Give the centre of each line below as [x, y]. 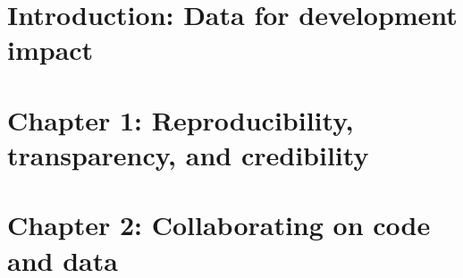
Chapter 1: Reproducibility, [181, 119]
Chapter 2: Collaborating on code [219, 225]
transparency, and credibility [188, 154]
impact [51, 50]
